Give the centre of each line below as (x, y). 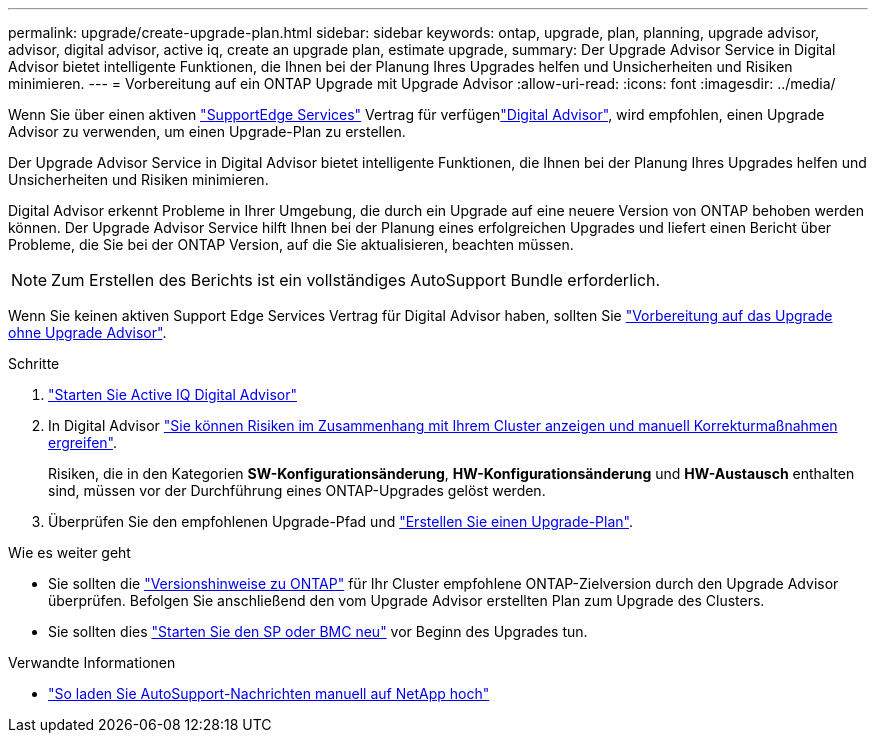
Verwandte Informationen (92, 662)
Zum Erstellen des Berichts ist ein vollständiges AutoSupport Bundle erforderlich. (356, 280)
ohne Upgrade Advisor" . (87, 332)
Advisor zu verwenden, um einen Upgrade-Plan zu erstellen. (207, 131)
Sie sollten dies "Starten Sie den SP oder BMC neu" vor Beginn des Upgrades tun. (318, 631)
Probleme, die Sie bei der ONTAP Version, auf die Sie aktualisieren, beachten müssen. (291, 244)
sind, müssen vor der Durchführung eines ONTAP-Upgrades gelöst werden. (297, 490)
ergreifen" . (83, 442)
